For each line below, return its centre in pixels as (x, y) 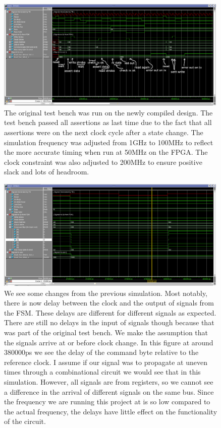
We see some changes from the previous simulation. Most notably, (106, 293)
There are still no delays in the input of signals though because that (109, 322)
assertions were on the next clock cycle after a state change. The (104, 132)
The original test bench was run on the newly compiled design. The (108, 112)
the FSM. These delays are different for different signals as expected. (110, 312)
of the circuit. (25, 421)
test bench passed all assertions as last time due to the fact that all (108, 122)
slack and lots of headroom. (47, 172)
